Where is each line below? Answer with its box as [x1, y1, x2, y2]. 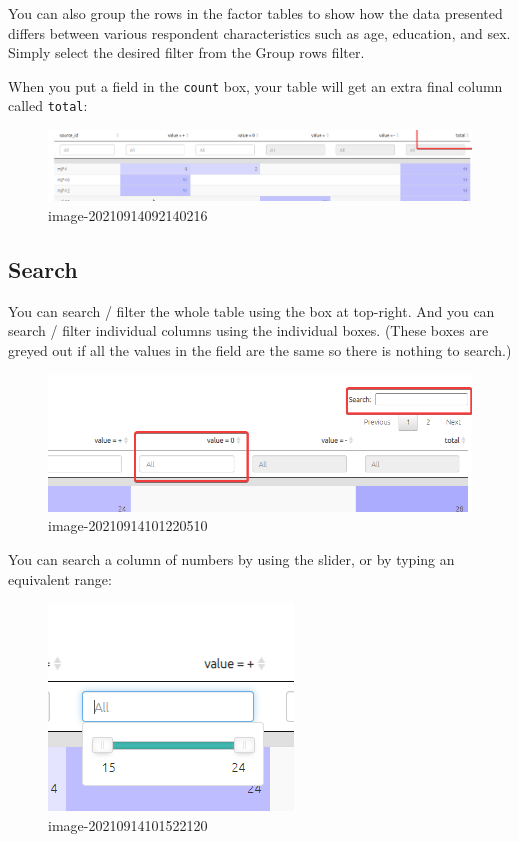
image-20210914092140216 [48, 204, 208, 225]
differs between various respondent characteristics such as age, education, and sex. [8, 22, 511, 43]
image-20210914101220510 [48, 515, 208, 536]
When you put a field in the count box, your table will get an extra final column [8, 75, 503, 96]
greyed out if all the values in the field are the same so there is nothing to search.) [8, 339, 512, 360]
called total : [8, 95, 88, 116]
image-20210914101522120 [48, 814, 208, 835]
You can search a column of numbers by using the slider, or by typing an [8, 549, 455, 570]
